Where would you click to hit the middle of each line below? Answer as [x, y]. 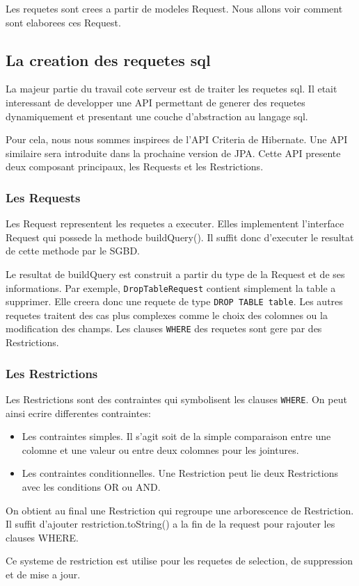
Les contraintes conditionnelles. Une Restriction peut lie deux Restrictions [180, 473]
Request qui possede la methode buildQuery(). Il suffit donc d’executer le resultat [180, 237]
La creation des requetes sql [108, 59]
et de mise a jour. [43, 574]
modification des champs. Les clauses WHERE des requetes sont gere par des [164, 328]
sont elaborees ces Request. [63, 22]
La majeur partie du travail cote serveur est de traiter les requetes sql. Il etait [171, 89]
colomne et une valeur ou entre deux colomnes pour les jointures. [160, 449]
